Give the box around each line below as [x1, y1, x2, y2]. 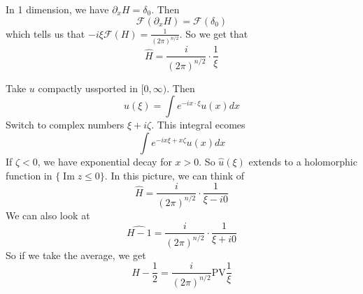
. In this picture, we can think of [104, 168, 245, 182]
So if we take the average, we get [6, 247, 146, 262]
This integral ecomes [157, 117, 245, 132]
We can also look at [6, 207, 90, 222]
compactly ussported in [38, 80, 138, 95]
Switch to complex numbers [6, 117, 124, 132]
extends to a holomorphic [248, 154, 357, 169]
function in [6, 168, 52, 182]
